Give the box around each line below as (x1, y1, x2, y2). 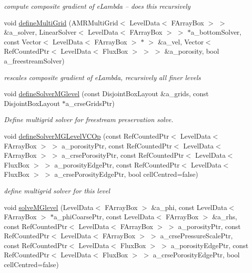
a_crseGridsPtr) (65, 98, 115, 108)
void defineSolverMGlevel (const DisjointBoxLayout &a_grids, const (4, 88, 209, 99)
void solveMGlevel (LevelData (4, 202, 94, 212)
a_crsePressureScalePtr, (160, 231, 233, 241)
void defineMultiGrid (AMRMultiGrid (4, 17, 118, 27)
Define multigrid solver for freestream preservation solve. (4, 114, 173, 125)
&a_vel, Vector (158, 36, 204, 46)
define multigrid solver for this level (4, 185, 110, 195)
